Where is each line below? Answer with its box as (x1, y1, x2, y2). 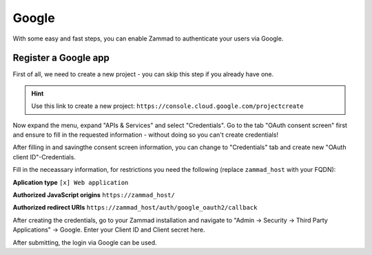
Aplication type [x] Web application (12, 178, 129, 186)
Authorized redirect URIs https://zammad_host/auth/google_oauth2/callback (12, 203, 258, 212)
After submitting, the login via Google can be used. (12, 238, 158, 247)
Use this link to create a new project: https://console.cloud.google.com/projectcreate (31, 102, 304, 110)
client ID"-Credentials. (12, 153, 76, 161)
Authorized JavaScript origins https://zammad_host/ (12, 190, 175, 199)
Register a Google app (12, 52, 110, 64)
